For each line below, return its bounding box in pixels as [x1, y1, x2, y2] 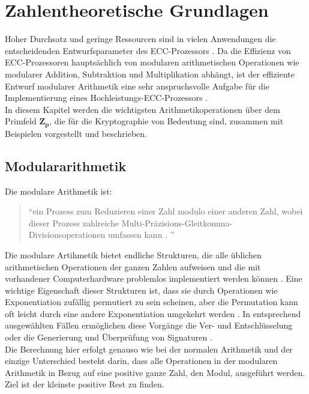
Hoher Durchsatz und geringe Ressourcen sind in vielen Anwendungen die [5, 32, 276, 45]
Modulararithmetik [5, 156, 127, 175]
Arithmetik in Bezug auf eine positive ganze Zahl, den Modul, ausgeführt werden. [5, 366, 305, 378]
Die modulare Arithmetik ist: [5, 184, 112, 197]
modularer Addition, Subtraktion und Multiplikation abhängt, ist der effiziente [5, 67, 295, 80]
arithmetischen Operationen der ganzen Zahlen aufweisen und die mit [5, 260, 261, 273]
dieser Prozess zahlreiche [28, 216, 119, 229]
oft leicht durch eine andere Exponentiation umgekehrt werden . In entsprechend [5, 307, 301, 320]
